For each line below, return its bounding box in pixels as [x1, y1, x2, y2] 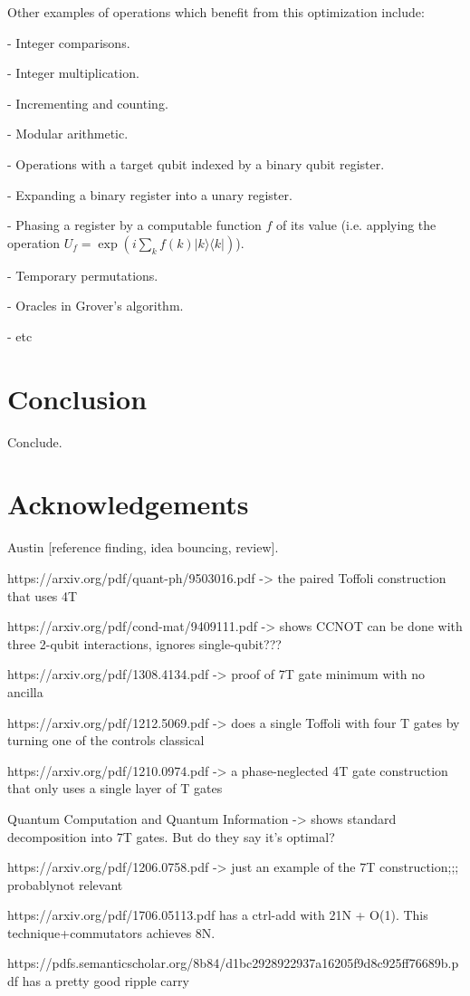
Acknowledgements [7, 485, 249, 522]
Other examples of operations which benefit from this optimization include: [7, 3, 425, 21]
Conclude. [7, 432, 62, 451]
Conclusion [7, 379, 148, 417]
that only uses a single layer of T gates [7, 779, 223, 798]
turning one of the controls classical [7, 731, 205, 750]
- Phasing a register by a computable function [7, 215, 262, 235]
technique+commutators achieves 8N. [7, 923, 216, 942]
